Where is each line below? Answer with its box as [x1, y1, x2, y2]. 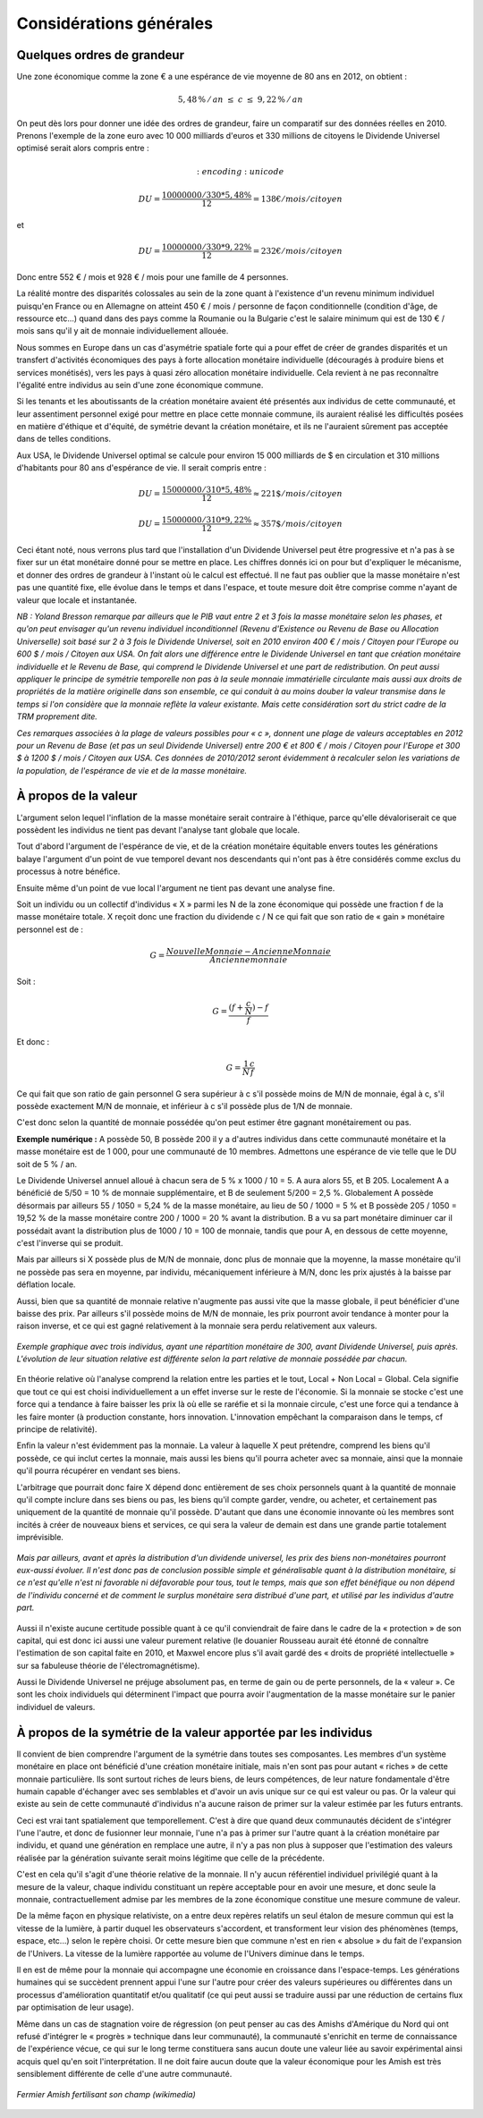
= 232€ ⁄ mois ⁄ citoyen [252, 246, 343, 256]
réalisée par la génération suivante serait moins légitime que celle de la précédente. [16, 1852, 326, 1863]
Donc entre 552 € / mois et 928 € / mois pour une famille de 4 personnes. [16, 271, 289, 282]
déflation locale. [16, 1279, 76, 1290]
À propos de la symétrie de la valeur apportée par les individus [16, 1724, 373, 1740]
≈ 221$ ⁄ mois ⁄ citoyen [252, 488, 343, 498]
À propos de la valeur [16, 788, 138, 804]
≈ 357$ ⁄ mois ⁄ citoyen [252, 519, 343, 529]
